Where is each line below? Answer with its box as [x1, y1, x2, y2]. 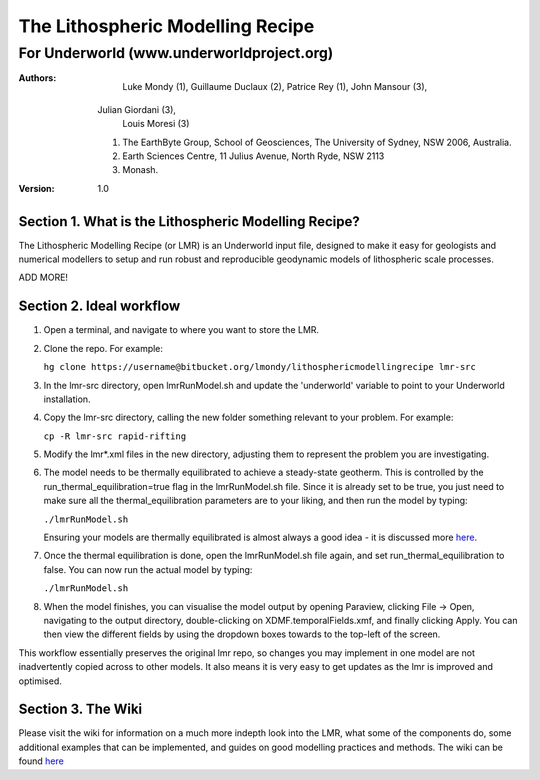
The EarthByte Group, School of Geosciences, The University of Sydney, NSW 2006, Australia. [122, 136, 512, 148]
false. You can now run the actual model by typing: [43, 563, 253, 575]
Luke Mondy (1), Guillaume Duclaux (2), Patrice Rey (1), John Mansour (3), [122, 81, 428, 93]
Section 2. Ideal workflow [18, 298, 181, 315]
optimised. [18, 675, 62, 687]
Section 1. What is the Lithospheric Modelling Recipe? [18, 213, 360, 230]
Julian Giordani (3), [97, 103, 177, 115]
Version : [18, 182, 55, 194]
